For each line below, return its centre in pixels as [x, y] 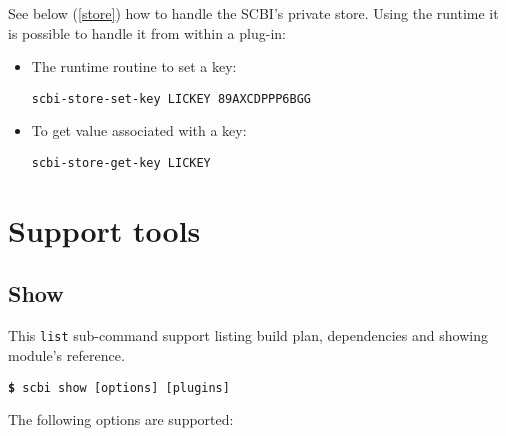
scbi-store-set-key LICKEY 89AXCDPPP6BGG [171, 98]
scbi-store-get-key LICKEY [121, 163]
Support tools [104, 229]
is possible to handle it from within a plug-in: [147, 32]
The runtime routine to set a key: [134, 66]
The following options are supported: [121, 419]
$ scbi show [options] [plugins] [119, 387]
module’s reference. [66, 354]
